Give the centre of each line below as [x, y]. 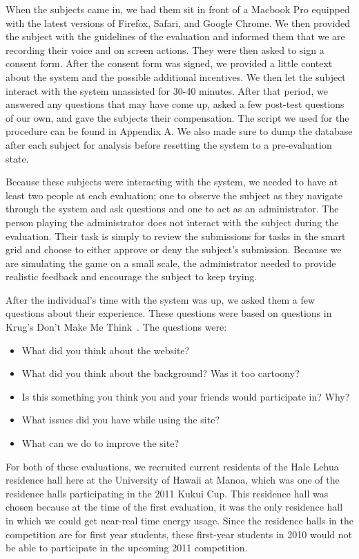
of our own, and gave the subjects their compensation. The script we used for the [177, 117]
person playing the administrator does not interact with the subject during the [172, 222]
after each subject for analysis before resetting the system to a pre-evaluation [169, 144]
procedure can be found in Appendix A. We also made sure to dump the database [179, 131]
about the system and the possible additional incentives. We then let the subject [176, 76]
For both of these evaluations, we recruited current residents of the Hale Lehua [172, 466]
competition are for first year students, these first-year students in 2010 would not [179, 534]
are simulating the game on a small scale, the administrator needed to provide [171, 263]
